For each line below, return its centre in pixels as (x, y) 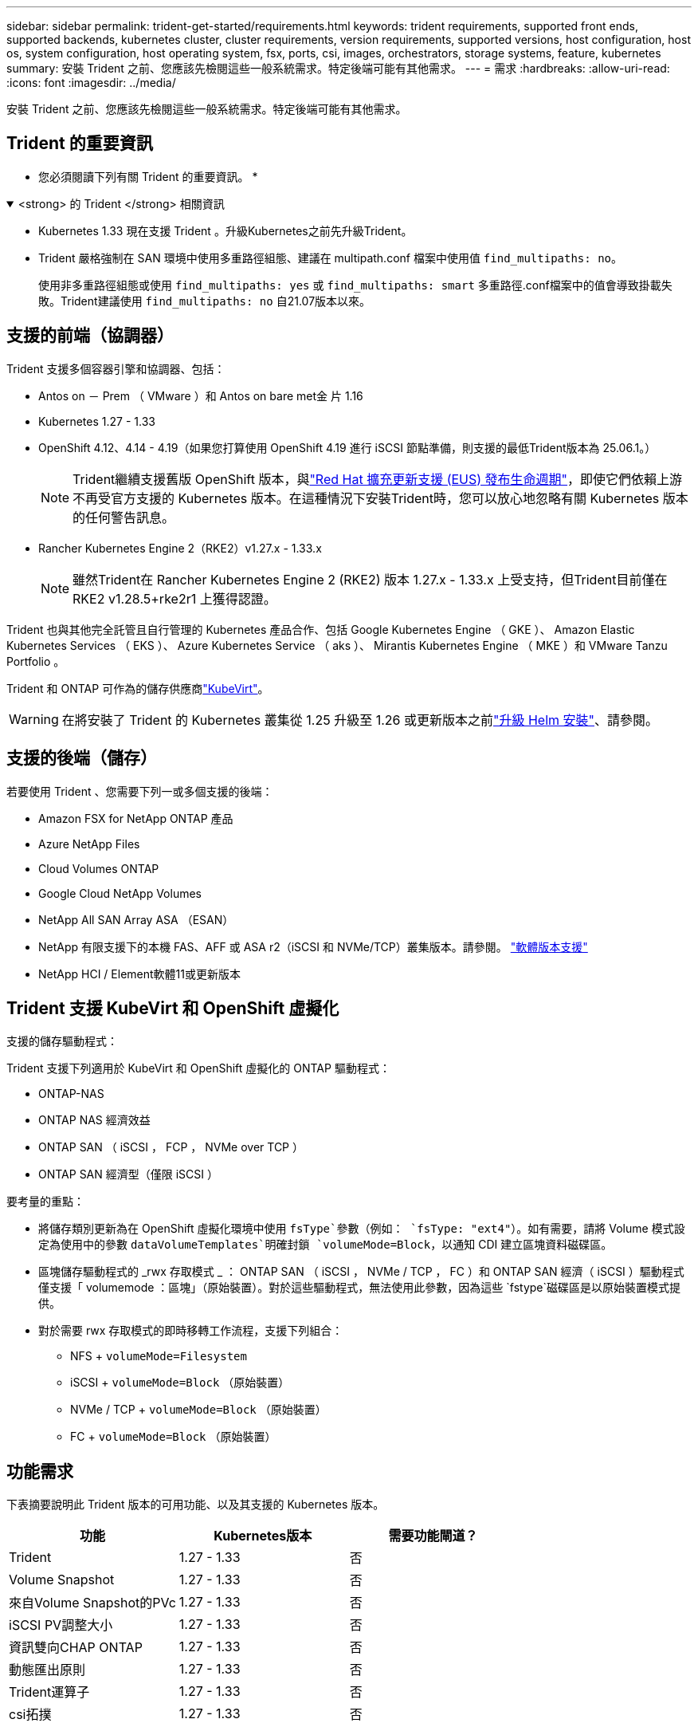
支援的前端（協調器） (90, 336)
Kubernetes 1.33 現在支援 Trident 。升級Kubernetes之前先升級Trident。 (225, 230)
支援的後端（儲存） (82, 758)
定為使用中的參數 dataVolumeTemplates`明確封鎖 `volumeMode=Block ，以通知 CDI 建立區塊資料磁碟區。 (325, 1245)
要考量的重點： (45, 1202)
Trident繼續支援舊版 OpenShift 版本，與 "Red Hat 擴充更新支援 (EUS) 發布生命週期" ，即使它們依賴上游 (378, 479)
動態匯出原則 (47, 1670)
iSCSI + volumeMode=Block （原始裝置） (180, 1383)
